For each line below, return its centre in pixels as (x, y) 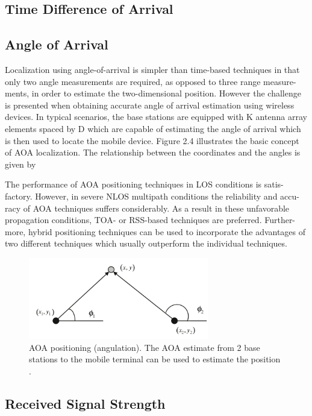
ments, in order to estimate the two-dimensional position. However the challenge (153, 93)
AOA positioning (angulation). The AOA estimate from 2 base (145, 347)
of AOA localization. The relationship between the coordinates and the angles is (153, 152)
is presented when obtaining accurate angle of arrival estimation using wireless (150, 105)
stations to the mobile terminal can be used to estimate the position (155, 359)
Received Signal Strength (85, 404)
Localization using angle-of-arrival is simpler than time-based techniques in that (152, 69)
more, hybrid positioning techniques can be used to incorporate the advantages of (155, 231)
